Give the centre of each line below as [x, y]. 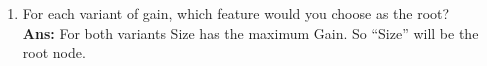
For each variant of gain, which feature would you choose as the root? [236, 13]
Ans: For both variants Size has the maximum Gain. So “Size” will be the [250, 32]
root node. [54, 52]
